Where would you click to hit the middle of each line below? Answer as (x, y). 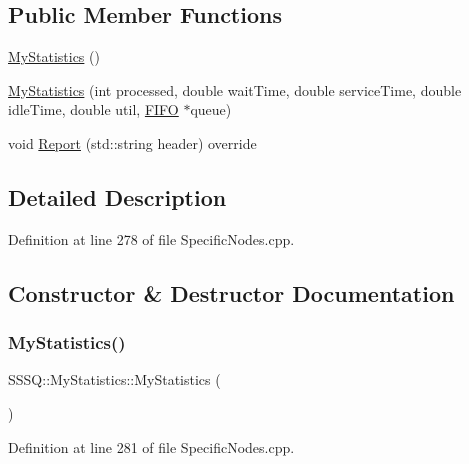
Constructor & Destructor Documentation (231, 292)
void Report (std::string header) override (132, 142)
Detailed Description (117, 196)
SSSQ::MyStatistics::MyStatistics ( (114, 379)
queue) (211, 109)
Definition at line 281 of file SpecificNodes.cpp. (151, 446)
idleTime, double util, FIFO (93, 109)
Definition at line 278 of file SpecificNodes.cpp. (151, 238)
